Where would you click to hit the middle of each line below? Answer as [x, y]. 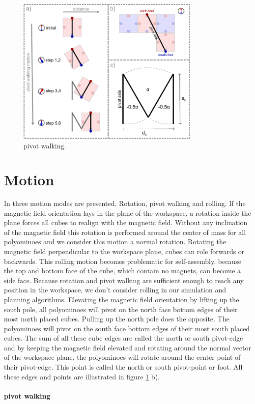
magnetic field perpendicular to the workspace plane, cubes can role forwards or [124, 251]
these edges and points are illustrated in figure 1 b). [82, 376]
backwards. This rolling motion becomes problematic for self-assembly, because [123, 261]
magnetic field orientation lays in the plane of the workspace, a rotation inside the [127, 213]
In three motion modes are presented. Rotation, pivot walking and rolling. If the [125, 203]
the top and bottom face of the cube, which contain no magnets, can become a [122, 271]
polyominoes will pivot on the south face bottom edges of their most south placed [127, 328]
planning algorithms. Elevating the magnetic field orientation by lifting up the [122, 299]
